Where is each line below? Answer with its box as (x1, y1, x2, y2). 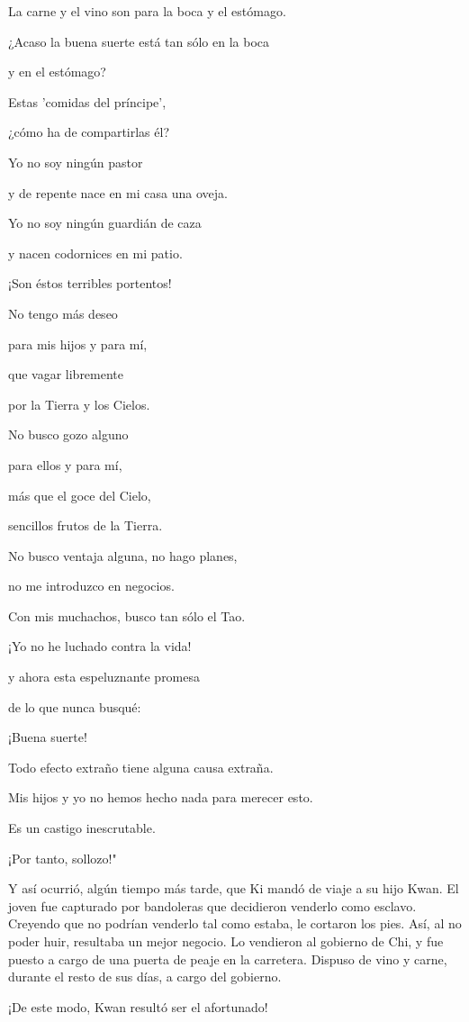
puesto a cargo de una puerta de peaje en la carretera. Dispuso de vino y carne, (8, 949, 447, 968)
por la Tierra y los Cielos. (8, 394, 150, 413)
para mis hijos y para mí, (8, 334, 148, 353)
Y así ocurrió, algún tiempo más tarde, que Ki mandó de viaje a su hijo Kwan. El (8, 879, 459, 898)
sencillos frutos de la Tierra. (8, 516, 163, 535)
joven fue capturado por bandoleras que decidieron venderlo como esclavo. (8, 896, 417, 915)
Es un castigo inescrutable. (8, 819, 156, 837)
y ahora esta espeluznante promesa (8, 667, 201, 686)
